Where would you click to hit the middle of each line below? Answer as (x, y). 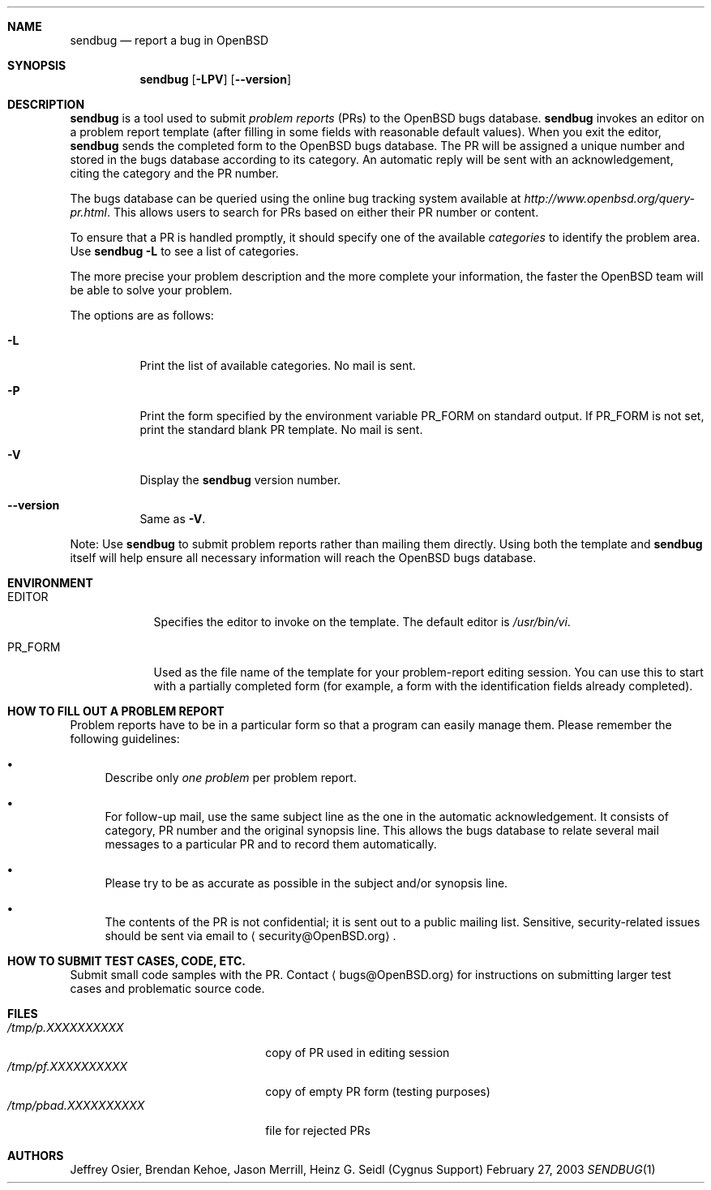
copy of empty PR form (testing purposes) (378, 1091)
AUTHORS (36, 1156)
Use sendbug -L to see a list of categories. (184, 251)
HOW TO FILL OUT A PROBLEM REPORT (116, 711)
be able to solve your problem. (151, 290)
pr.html (88, 212)
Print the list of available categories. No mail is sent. (278, 365)
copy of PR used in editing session (358, 1053)
